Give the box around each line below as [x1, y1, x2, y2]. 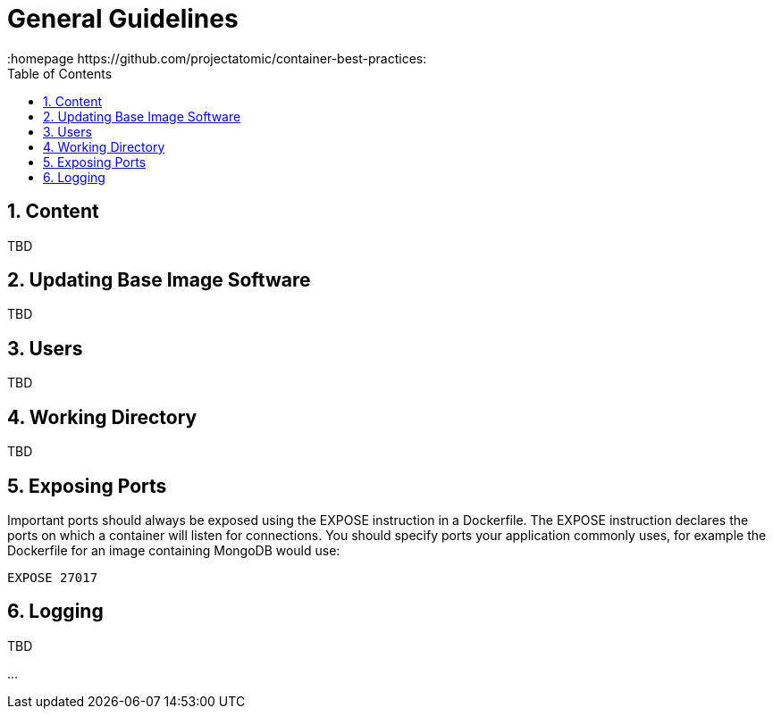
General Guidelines [7, 4, 239, 34]
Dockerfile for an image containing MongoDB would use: [7, 542, 340, 558]
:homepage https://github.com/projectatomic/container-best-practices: [7, 50, 427, 66]
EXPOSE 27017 [7, 570, 98, 585]
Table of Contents [7, 65, 113, 81]
